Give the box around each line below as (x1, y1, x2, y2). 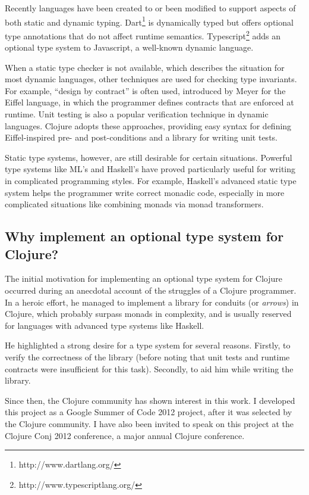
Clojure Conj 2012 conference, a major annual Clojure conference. (5, 429, 245, 441)
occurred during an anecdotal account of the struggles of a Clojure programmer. (5, 284, 297, 296)
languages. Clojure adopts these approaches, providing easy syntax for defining (5, 119, 292, 132)
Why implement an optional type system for (5, 227, 284, 245)
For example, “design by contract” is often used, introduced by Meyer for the (5, 84, 286, 96)
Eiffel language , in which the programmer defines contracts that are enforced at (5, 96, 294, 108)
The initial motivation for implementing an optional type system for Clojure (5, 272, 282, 285)
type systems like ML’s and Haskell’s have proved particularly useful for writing (5, 163, 296, 175)
